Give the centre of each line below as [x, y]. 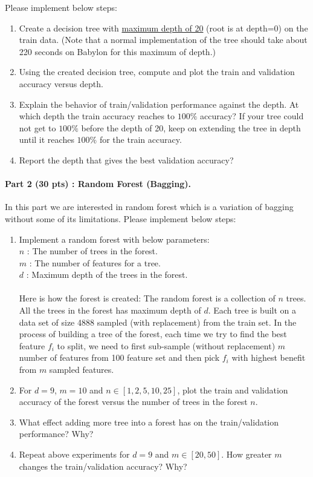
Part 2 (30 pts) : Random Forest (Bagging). [98, 184]
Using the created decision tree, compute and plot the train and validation [157, 72]
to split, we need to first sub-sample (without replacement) [166, 345]
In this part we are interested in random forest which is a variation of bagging [149, 207]
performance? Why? [56, 434]
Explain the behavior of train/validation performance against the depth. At [159, 104]
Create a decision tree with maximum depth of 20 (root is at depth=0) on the [163, 28]
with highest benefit [269, 357]
